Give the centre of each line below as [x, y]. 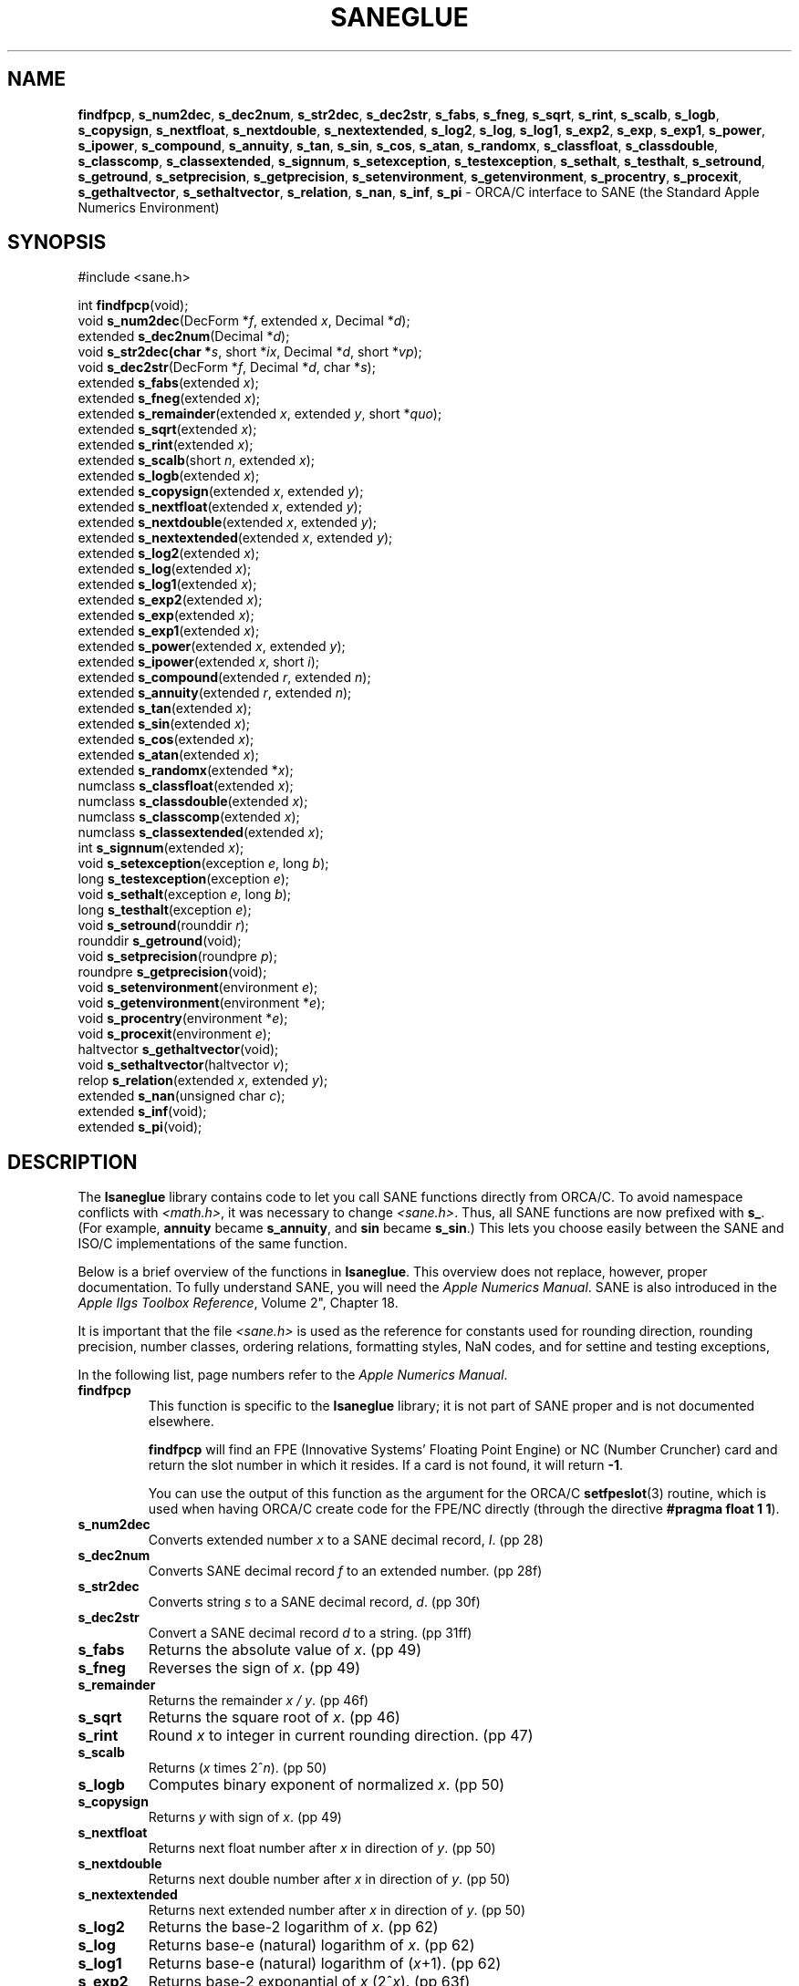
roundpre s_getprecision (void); [172, 972]
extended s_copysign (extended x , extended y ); [221, 491]
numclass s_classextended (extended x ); [201, 833]
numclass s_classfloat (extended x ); [186, 786]
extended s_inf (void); [142, 1112]
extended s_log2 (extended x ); [169, 553]
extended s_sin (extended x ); [164, 724]
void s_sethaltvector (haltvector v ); [183, 1065]
